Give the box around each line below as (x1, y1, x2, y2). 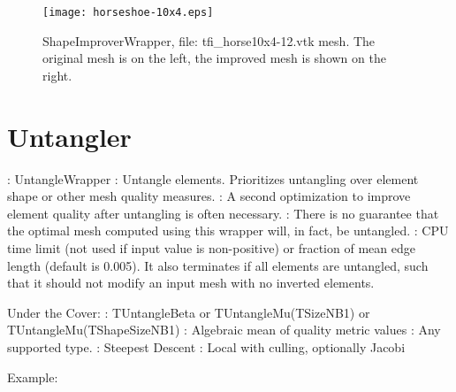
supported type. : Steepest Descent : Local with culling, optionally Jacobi (7, 337, 406, 356)
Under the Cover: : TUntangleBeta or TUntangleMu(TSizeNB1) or (7, 303, 370, 321)
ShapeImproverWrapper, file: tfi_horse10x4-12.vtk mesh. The (42, 31, 376, 50)
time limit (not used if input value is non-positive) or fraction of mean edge (7, 238, 415, 257)
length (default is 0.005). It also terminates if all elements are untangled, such (7, 256, 429, 274)
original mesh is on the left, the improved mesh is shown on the (42, 49, 386, 67)
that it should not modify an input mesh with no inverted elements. (7, 273, 375, 292)
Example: (7, 367, 58, 386)
